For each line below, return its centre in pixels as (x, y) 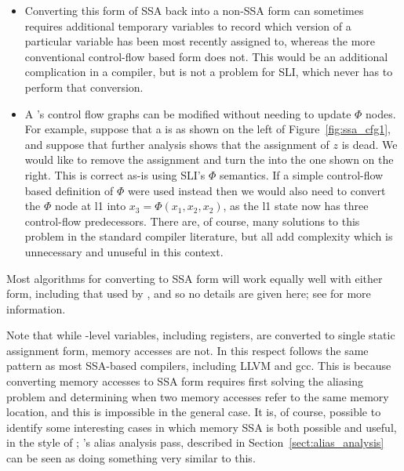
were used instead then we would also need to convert (257, 190)
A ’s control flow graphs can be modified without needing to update (188, 113)
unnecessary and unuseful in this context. (124, 251)
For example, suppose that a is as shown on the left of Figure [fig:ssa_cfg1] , (207, 129)
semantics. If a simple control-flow (301, 174)
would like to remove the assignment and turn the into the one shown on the (209, 159)
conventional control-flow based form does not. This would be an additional (206, 56)
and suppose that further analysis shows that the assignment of (177, 144)
